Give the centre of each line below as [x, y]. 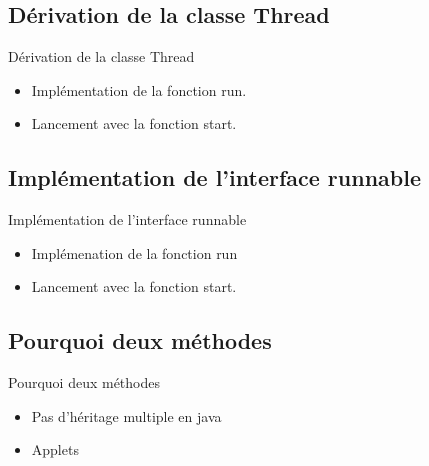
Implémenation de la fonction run [134, 252]
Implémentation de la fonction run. [139, 89]
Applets [55, 449]
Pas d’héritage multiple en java [126, 415]
